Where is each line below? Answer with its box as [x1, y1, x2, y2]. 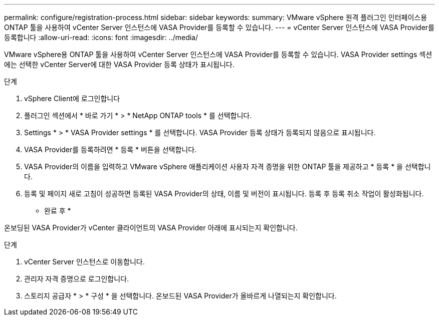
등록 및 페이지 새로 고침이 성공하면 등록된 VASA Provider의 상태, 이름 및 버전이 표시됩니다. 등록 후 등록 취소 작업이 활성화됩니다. [24, 189, 424, 198]
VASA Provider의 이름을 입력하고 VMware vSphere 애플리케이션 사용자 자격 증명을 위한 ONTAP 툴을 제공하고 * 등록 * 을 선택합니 [24, 162, 431, 171]
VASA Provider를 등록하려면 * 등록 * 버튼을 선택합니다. [24, 145, 197, 154]
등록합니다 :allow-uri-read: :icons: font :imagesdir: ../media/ [4, 33, 198, 42]
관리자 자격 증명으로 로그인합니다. [24, 274, 129, 283]
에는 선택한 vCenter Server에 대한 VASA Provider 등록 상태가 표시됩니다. [4, 60, 235, 69]
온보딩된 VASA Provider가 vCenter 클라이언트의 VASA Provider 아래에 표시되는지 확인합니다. [4, 223, 298, 232]
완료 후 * [44, 206, 71, 215]
